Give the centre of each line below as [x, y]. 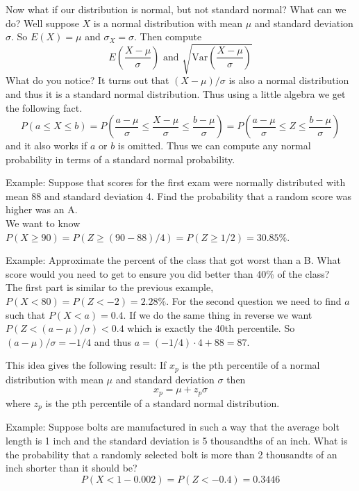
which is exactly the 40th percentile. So [211, 328]
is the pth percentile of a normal [251, 365]
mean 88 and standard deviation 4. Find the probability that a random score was [179, 195]
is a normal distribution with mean [168, 23]
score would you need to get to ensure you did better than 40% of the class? [168, 273]
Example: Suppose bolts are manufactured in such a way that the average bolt [173, 427]
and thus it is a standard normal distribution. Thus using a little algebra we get [176, 93]
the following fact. [44, 107]
